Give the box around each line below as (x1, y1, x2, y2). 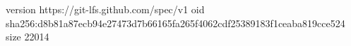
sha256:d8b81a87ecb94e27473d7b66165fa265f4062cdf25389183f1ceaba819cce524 (6, 15, 345, 30)
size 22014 (6, 29, 49, 44)
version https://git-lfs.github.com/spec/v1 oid (6, 2, 205, 16)
